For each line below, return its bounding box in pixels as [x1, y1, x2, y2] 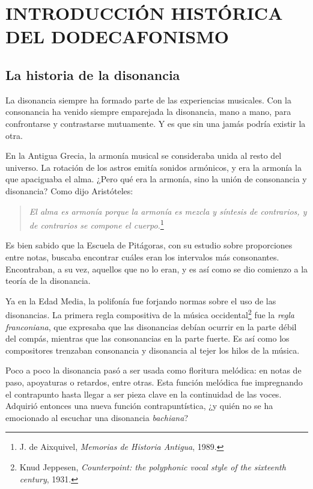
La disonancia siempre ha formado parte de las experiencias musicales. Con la [5, 93, 291, 106]
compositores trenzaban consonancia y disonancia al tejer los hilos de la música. [5, 343, 300, 356]
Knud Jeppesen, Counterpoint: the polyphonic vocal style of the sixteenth [19, 460, 286, 473]
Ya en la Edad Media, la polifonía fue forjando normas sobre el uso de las [5, 294, 276, 307]
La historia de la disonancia [5, 65, 180, 84]
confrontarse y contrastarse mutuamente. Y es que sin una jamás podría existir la [5, 117, 306, 129]
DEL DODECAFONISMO [5, 24, 229, 49]
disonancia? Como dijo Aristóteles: [5, 184, 133, 197]
